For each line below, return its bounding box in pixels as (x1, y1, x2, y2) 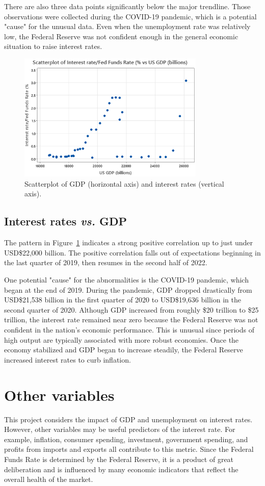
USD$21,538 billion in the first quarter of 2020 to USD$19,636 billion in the (4, 294, 241, 305)
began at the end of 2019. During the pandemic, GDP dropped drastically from (4, 284, 252, 295)
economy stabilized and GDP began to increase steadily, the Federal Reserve (4, 344, 243, 355)
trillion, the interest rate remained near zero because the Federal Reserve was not (4, 314, 258, 325)
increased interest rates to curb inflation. (4, 354, 131, 365)
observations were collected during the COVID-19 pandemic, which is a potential (4, 11, 257, 21)
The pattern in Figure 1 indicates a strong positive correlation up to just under (4, 237, 253, 248)
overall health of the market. (4, 474, 93, 484)
